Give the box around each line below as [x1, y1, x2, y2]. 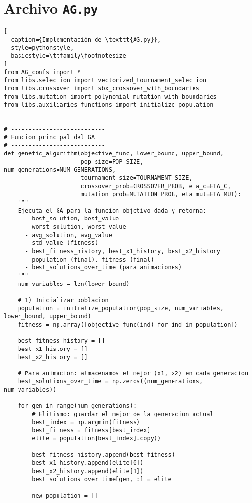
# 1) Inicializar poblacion [18, 296, 109, 304]
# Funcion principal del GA [4, 133, 95, 141]
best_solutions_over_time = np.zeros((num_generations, [18, 378, 203, 385]
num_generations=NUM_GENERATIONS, [4, 166, 116, 174]
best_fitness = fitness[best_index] [32, 427, 151, 434]
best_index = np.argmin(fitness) [32, 418, 140, 426]
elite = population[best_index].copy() [32, 435, 161, 442]
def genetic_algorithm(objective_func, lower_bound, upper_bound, [4, 150, 224, 157]
